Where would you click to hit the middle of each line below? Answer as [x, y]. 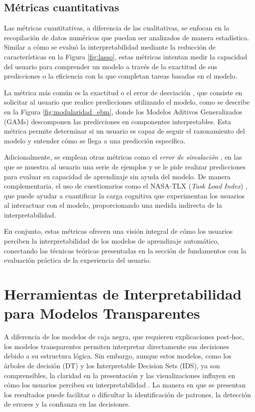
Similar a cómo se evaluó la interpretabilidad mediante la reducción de [110, 47]
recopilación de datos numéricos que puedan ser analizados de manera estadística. [127, 37]
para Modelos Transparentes [102, 313]
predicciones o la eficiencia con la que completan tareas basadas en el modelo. [121, 76]
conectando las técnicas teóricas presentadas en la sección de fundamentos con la [125, 250]
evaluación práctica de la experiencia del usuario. [78, 260]
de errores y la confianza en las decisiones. [67, 404]
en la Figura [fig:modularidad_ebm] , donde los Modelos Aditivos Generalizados [123, 111]
